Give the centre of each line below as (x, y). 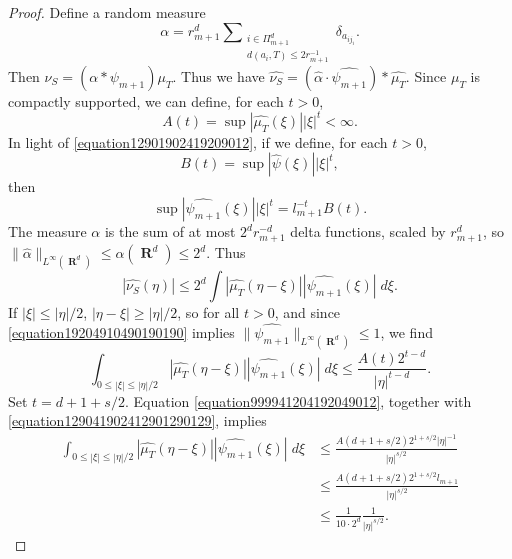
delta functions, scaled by (368, 231)
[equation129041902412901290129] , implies (137, 420)
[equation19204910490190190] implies (121, 331)
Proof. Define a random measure (107, 12)
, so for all (208, 312)
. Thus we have (218, 75)
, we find (406, 331)
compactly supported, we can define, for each (146, 100)
